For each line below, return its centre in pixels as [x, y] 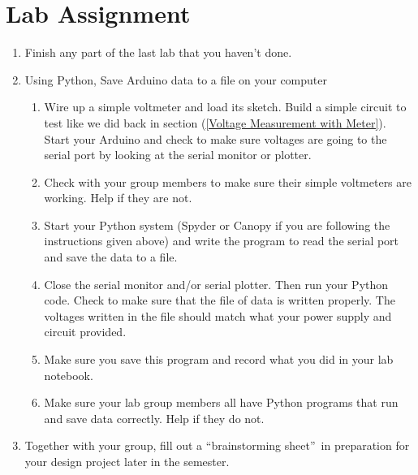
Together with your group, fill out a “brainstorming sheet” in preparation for [217, 445]
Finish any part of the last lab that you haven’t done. [158, 52]
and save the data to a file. [111, 257]
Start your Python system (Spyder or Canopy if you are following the [217, 225]
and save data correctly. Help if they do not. [154, 418]
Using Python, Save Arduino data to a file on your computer [176, 79]
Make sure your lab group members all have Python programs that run [221, 402]
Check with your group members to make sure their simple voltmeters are [228, 181]
